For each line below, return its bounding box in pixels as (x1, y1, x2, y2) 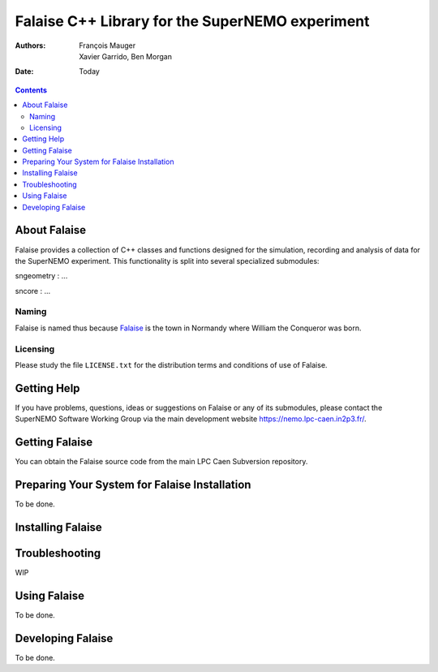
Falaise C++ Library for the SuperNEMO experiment (15, 12, 370, 30)
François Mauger (79, 41, 136, 50)
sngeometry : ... (15, 271, 68, 281)
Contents (15, 85, 48, 95)
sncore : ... (15, 286, 51, 295)
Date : (15, 67, 34, 76)
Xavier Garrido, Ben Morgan (79, 51, 172, 61)
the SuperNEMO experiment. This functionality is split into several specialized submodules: (15, 256, 320, 265)
